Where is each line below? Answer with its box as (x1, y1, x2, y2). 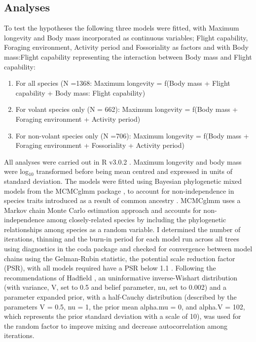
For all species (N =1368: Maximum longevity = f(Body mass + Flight (15, 78, 230, 88)
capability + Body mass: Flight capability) (15, 87, 146, 98)
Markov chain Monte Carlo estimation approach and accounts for (4, 205, 201, 215)
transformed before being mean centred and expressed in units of (36, 166, 233, 176)
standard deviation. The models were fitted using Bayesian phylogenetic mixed (4, 175, 242, 186)
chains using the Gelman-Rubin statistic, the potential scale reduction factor (4, 253, 235, 263)
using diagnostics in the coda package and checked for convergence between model (4, 243, 253, 254)
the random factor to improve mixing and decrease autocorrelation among (4, 320, 227, 331)
